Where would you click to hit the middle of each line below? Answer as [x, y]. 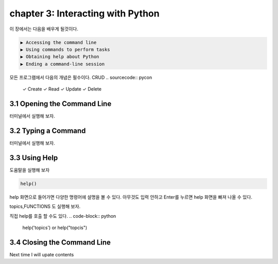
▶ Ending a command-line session [63, 64]
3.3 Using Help [34, 158]
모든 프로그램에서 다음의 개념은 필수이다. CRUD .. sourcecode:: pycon [81, 77]
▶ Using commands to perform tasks [65, 49]
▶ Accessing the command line [58, 42]
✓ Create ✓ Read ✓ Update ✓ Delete [62, 89]
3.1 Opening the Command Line [60, 104]
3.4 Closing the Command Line [60, 242]
